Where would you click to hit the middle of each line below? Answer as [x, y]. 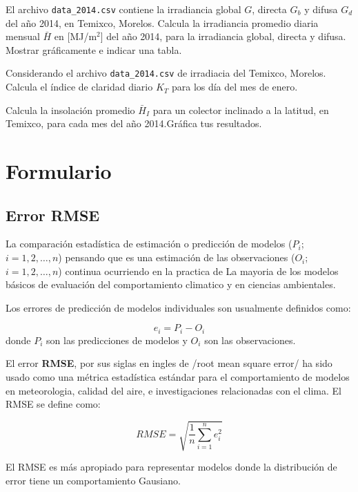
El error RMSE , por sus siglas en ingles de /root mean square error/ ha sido [169, 363]
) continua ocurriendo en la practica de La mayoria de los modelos [198, 271]
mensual [23, 36]
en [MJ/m [76, 36]
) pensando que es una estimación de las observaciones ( [177, 257]
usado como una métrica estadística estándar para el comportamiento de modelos [178, 377]
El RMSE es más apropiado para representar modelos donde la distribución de [171, 467]
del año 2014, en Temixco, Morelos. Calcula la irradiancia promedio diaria [162, 22]
